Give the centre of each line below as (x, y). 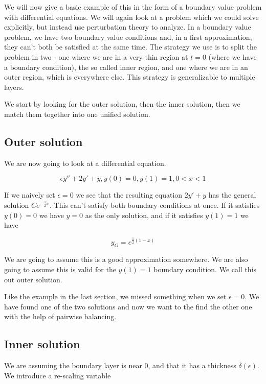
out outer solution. (33, 279)
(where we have (232, 56)
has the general (232, 195)
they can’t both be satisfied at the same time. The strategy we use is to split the (131, 47)
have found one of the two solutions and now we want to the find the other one (128, 306)
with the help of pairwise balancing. (60, 316)
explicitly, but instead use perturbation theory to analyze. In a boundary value (128, 27)
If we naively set (30, 195)
